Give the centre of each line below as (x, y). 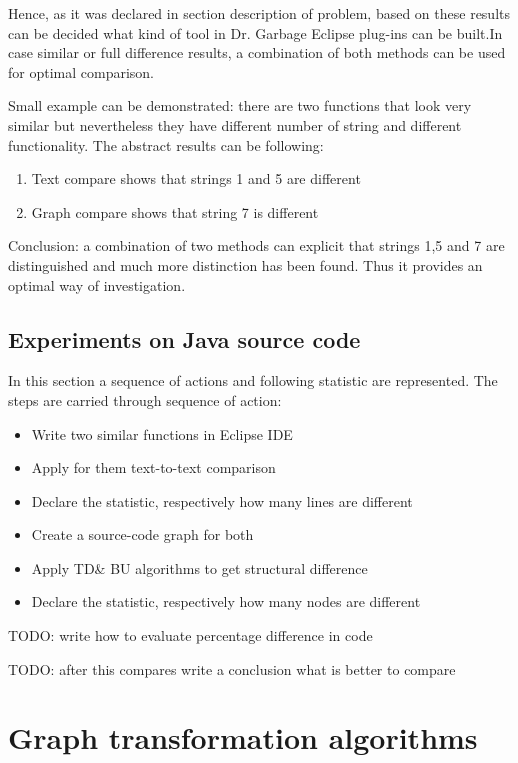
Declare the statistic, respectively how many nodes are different (226, 601)
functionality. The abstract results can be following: (166, 144)
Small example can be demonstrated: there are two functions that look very (240, 105)
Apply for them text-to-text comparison (153, 467)
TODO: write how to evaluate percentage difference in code (190, 635)
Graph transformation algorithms (243, 737)
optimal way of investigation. (97, 284)
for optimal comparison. (81, 71)
